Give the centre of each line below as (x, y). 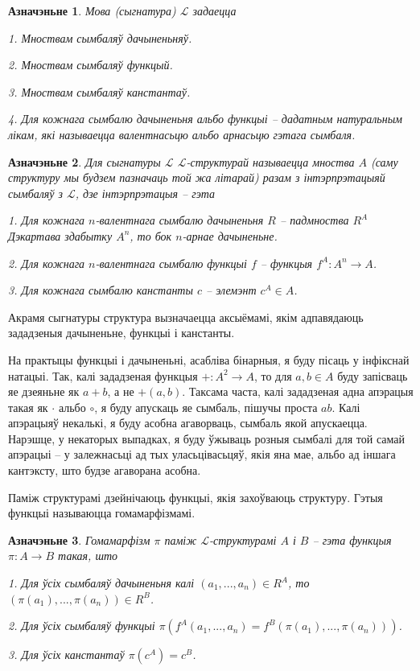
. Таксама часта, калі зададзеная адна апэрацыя (298, 391)
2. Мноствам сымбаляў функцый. (91, 65)
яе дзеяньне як (44, 391)
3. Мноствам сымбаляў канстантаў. (99, 91)
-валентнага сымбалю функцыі (171, 263)
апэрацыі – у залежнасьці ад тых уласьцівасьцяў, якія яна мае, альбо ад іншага (202, 454)
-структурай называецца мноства (270, 161)
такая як (28, 407)
